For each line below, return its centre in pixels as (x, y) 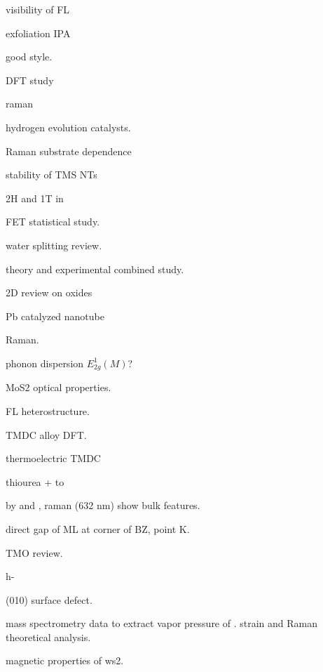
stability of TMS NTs (51, 174)
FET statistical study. (53, 222)
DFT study (30, 80)
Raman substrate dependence (69, 151)
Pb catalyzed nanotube (55, 316)
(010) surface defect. (49, 599)
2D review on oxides (49, 292)
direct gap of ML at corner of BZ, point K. (98, 528)
